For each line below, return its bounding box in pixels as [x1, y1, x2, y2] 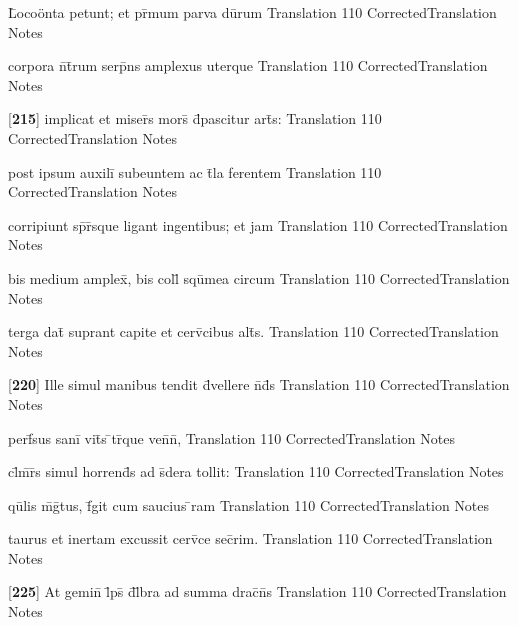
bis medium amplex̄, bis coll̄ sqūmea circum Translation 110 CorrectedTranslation [8, 267, 510, 288]
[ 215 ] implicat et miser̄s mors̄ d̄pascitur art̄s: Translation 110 [8, 108, 382, 129]
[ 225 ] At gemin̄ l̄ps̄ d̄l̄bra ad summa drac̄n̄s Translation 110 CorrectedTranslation [8, 581, 507, 602]
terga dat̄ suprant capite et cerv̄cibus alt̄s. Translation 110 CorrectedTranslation [8, 321, 499, 342]
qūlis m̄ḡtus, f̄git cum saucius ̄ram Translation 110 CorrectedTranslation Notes [8, 494, 490, 515]
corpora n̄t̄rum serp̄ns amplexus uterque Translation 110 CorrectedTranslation [8, 55, 488, 76]
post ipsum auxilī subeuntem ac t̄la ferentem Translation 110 [8, 161, 382, 182]
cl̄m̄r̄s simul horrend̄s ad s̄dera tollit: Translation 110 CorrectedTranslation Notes [8, 461, 504, 482]
